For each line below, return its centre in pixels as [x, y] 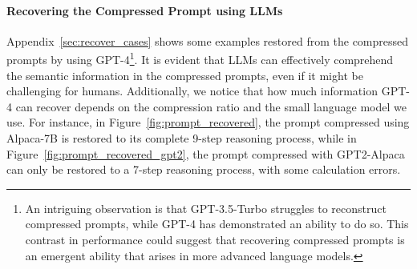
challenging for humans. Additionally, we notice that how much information [192, 91]
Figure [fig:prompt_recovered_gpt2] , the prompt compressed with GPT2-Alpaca [206, 153]
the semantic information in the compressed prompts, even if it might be [185, 75]
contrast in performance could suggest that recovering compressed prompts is [215, 239]
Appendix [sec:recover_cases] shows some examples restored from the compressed [208, 40]
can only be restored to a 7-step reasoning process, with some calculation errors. [204, 169]
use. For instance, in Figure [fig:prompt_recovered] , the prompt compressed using [208, 122]
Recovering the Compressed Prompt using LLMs [145, 10]
